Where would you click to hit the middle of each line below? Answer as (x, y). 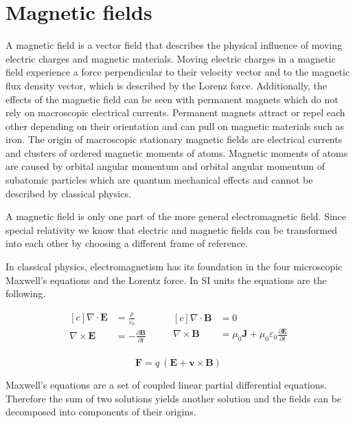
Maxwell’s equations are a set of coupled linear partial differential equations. (166, 385)
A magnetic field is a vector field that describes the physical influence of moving (174, 45)
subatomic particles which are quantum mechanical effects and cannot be (159, 180)
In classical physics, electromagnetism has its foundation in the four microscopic (174, 267)
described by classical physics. (68, 193)
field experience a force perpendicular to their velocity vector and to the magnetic (178, 72)
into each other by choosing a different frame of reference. (127, 243)
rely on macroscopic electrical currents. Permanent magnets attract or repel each (175, 112)
